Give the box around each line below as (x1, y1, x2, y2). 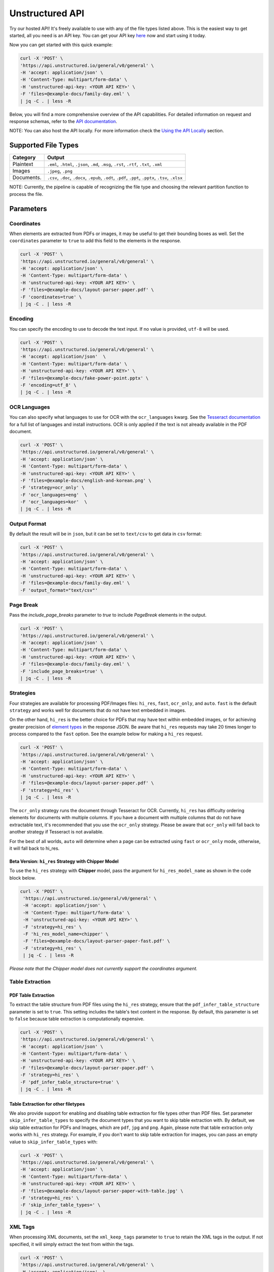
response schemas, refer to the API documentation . (9, 119, 118, 125)
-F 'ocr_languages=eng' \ (20, 492, 87, 498)
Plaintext (12, 161, 33, 168)
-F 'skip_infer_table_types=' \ (20, 1202, 101, 1208)
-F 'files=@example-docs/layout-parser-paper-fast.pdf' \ (23, 938, 170, 944)
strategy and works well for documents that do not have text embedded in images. (9, 707, 186, 713)
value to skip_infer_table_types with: (9, 1139, 98, 1145)
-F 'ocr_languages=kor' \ (20, 499, 87, 505)
